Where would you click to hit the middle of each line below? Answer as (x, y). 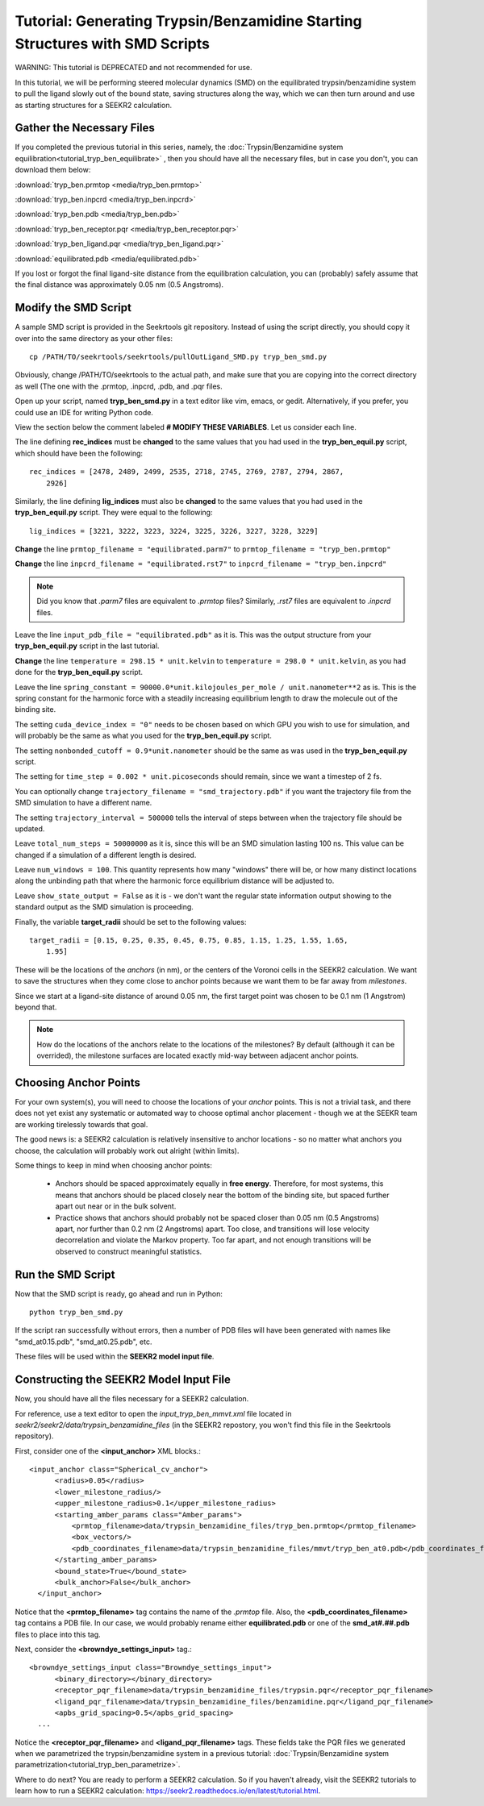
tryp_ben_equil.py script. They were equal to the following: (114, 513)
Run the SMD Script (65, 1274)
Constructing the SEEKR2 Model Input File (123, 1380)
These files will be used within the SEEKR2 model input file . (115, 1357)
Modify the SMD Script (73, 308)
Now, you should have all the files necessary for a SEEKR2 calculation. (132, 1399)
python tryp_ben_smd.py (76, 1313)
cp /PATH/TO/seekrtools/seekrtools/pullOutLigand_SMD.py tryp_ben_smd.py (178, 357)
